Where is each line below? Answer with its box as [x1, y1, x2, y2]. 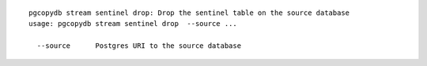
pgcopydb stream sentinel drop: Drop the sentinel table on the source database [28, 9, 350, 17]
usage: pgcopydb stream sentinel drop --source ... [28, 20, 237, 28]
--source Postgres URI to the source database [36, 42, 241, 50]
